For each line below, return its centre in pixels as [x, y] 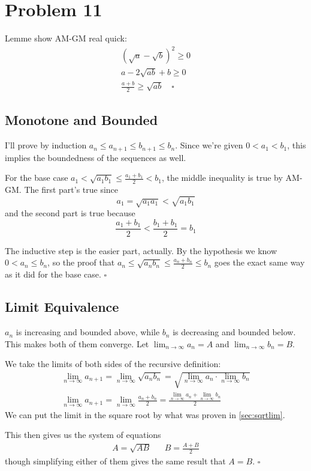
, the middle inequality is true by [222, 178]
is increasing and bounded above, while [88, 332]
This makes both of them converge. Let [77, 343]
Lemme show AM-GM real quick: [66, 38]
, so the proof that [81, 262]
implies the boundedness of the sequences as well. [96, 157]
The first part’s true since [71, 190]
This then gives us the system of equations [83, 435]
